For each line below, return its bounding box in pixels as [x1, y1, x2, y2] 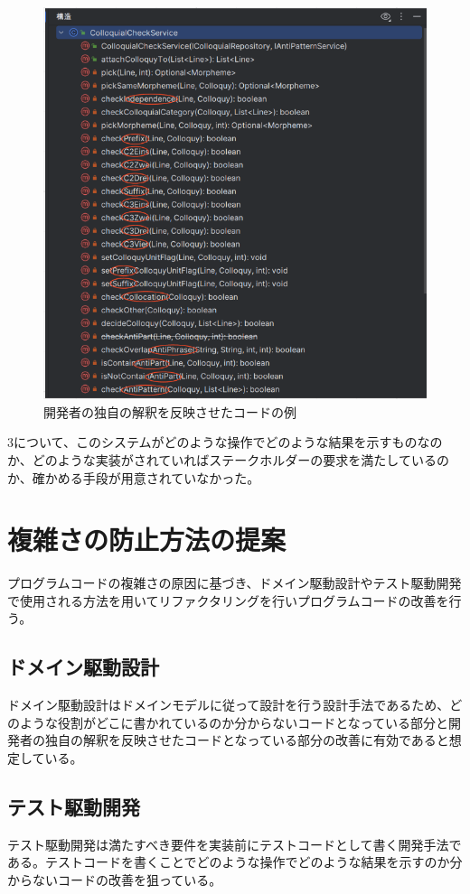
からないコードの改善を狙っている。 [7, 870, 222, 889]
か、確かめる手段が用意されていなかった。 [7, 468, 260, 487]
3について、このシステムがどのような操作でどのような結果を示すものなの [7, 433, 443, 452]
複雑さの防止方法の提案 [7, 521, 287, 558]
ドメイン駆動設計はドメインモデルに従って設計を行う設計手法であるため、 [7, 695, 450, 714]
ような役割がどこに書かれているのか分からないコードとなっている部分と [19, 712, 449, 731]
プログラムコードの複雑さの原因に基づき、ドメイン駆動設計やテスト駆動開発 [7, 573, 462, 592]
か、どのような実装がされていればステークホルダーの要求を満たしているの [7, 450, 449, 469]
